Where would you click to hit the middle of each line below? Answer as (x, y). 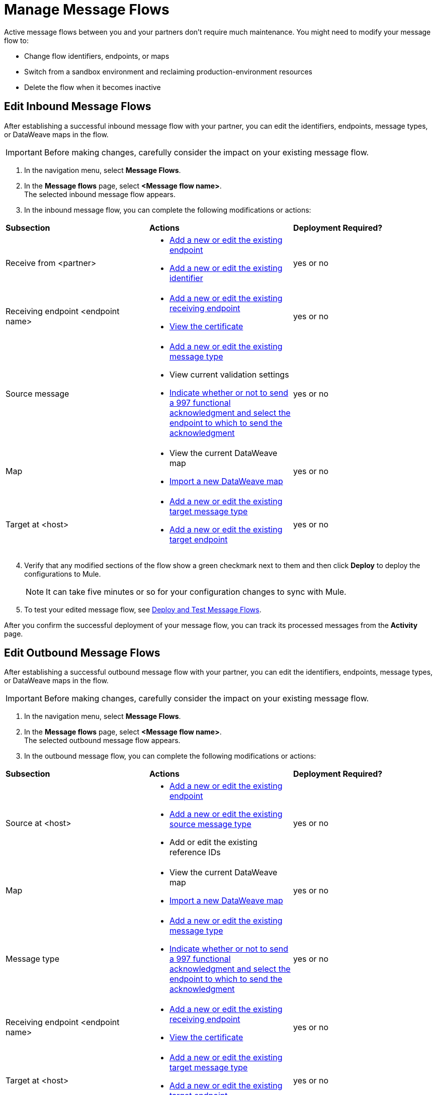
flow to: (16, 40)
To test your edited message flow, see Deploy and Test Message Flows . (143, 609)
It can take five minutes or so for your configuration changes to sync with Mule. (196, 591)
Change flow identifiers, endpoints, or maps (97, 56)
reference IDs (195, 852)
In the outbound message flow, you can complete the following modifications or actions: (170, 756)
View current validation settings (229, 374)
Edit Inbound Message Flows (78, 107)
